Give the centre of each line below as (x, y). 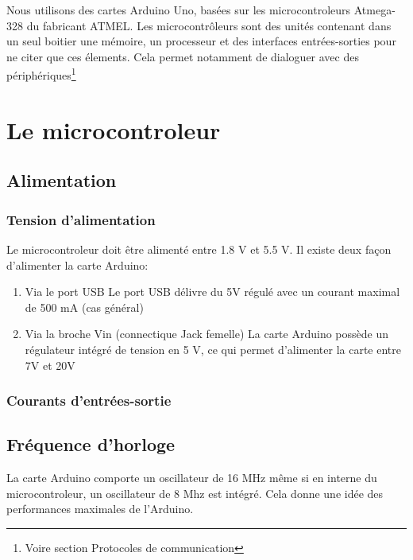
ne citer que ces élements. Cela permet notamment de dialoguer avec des (183, 56)
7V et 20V (50, 365)
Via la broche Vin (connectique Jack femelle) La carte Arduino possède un (206, 334)
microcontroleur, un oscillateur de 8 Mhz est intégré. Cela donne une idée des (195, 493)
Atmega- (374, 10)
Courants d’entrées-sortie (89, 401)
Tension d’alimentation (81, 219)
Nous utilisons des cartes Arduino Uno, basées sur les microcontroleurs (179, 10)
